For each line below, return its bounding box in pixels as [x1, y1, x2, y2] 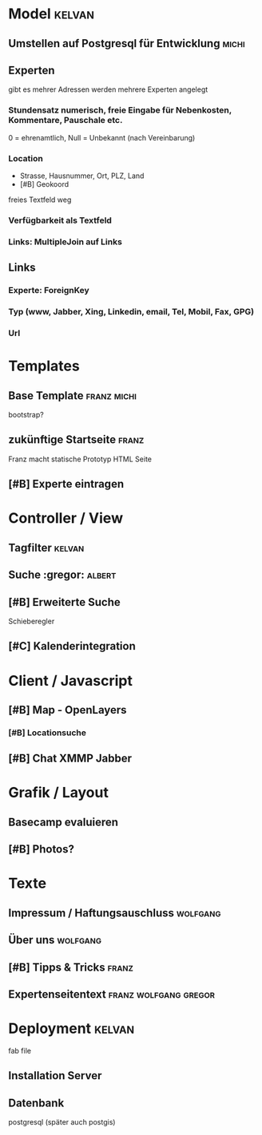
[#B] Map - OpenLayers [8, 703, 127, 717]
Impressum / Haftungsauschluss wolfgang [8, 906, 221, 919]
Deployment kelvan [8, 1019, 135, 1038]
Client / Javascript [8, 671, 133, 690]
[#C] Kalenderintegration [8, 639, 136, 653]
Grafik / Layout [8, 784, 109, 802]
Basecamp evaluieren [8, 815, 118, 829]
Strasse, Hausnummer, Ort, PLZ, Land [19, 171, 145, 180]
